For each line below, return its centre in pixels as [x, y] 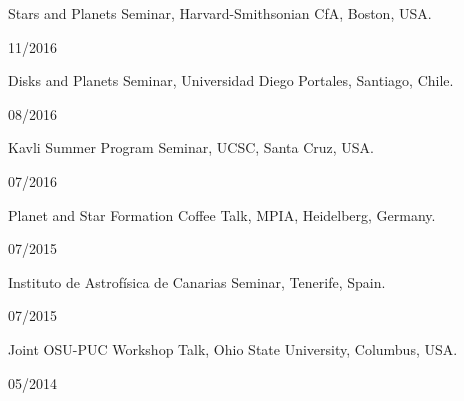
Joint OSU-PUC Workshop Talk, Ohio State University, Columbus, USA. [233, 348]
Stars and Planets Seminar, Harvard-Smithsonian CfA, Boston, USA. [220, 13]
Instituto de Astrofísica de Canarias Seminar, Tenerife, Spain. [197, 281]
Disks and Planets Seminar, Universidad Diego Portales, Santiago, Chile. [231, 80]
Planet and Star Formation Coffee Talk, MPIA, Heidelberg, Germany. [222, 214]
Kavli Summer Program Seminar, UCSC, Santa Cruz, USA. [191, 147]
